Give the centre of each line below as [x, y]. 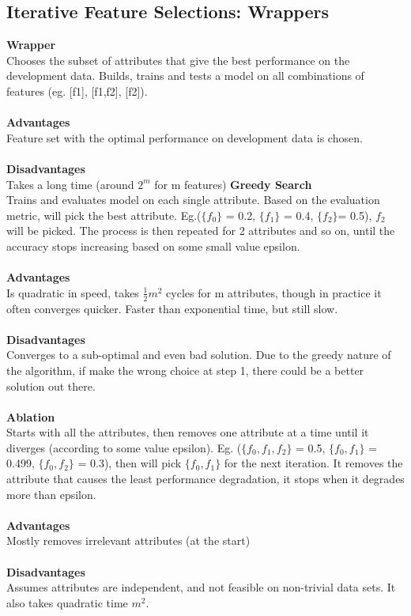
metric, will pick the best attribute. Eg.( [104, 215]
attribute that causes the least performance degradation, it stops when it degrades [205, 479]
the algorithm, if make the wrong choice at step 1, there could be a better [185, 370]
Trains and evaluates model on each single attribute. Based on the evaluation [193, 200]
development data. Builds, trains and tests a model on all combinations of [185, 76]
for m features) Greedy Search [233, 184]
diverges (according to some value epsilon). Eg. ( [124, 447]
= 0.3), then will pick [130, 463]
